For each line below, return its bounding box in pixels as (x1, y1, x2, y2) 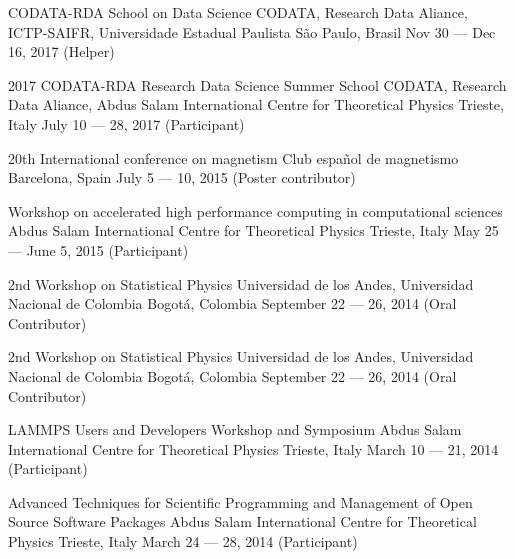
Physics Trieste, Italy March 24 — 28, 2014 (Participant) (8, 531, 358, 552)
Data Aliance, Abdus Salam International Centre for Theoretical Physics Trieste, (8, 94, 504, 115)
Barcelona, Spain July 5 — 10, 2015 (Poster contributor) (8, 167, 356, 188)
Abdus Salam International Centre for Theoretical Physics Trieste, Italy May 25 (8, 220, 499, 241)
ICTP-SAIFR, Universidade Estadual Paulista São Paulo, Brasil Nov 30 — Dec (8, 21, 496, 42)
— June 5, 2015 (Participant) (8, 239, 189, 260)
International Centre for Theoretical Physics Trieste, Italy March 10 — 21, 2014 (8, 438, 499, 459)
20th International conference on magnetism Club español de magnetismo (8, 147, 459, 168)
